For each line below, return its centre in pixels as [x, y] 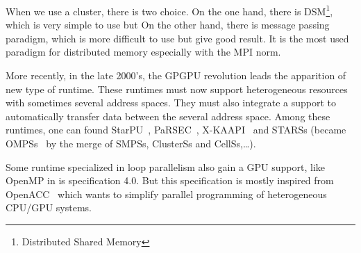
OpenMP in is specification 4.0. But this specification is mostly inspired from [170, 180]
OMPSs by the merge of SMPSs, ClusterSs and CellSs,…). [131, 143]
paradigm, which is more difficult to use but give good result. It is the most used [177, 38]
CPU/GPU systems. [49, 207]
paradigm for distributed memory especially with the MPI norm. [143, 52]
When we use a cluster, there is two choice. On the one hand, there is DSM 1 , [169, 10]
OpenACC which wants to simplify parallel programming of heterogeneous [166, 194]
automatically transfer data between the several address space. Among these [168, 116]
